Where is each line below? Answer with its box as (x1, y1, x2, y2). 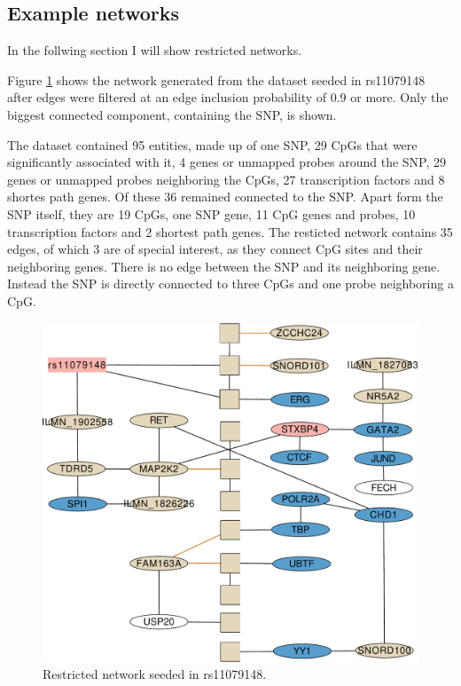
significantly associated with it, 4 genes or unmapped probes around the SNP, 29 (7, 153, 447, 171)
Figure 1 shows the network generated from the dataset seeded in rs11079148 (7, 70, 426, 89)
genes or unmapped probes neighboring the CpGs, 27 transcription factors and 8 (7, 170, 445, 188)
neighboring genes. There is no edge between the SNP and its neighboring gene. (7, 256, 441, 275)
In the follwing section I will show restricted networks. (7, 41, 302, 59)
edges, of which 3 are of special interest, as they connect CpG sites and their (7, 240, 423, 258)
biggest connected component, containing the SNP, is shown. (7, 105, 337, 123)
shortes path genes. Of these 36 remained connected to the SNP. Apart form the (7, 187, 443, 206)
